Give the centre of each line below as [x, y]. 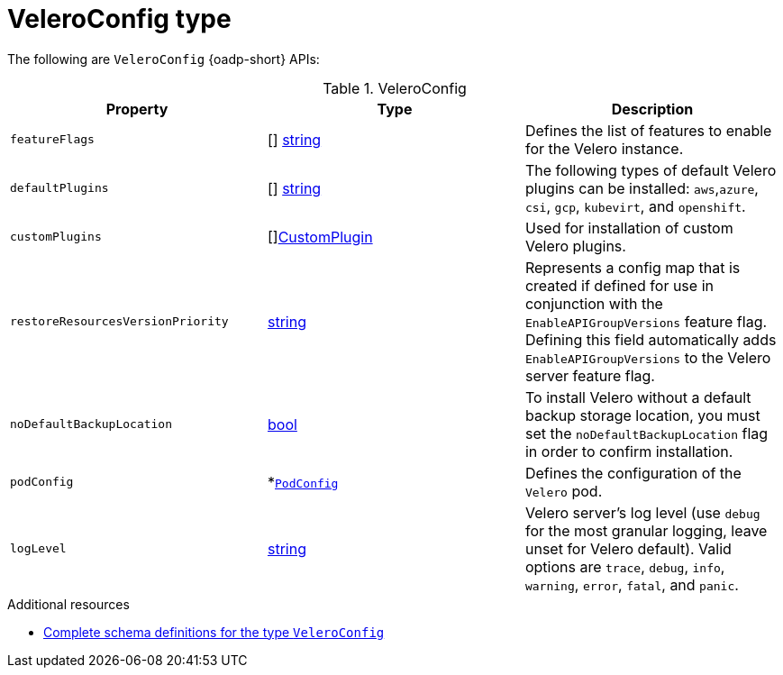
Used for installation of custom [629, 228]
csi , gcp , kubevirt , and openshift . [635, 206]
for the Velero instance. [604, 148]
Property [137, 109]
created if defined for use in [619, 285]
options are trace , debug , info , [625, 566]
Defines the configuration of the [633, 473]
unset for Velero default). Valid [628, 548]
